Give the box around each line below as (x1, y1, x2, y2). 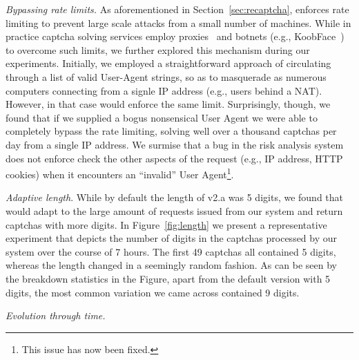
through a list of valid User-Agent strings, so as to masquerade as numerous (6, 69, 327, 84)
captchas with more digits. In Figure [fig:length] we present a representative (6, 217, 327, 231)
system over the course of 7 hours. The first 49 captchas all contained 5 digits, (6, 244, 336, 258)
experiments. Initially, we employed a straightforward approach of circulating (6, 56, 331, 70)
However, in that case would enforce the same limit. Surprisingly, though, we (6, 97, 331, 111)
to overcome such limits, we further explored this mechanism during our (6, 42, 310, 57)
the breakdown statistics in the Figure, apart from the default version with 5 (6, 271, 331, 285)
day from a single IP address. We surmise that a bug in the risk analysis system (6, 137, 344, 151)
